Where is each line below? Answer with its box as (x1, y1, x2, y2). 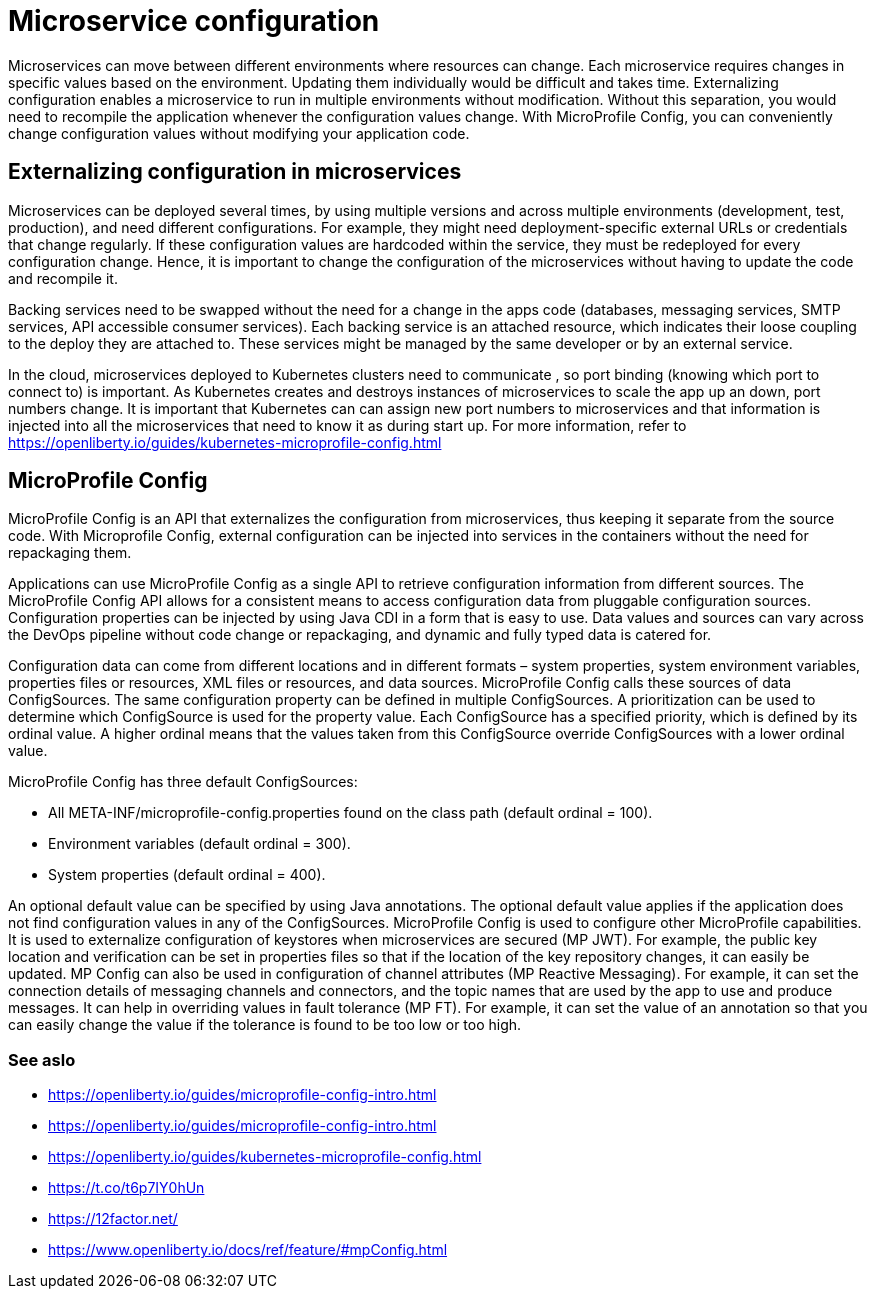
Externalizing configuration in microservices (8, 159, 462, 185)
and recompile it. (8, 269, 118, 287)
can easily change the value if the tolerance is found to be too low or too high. (8, 1016, 522, 1034)
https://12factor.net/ (48, 1210, 178, 1228)
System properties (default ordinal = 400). (48, 866, 326, 884)
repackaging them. (8, 544, 132, 562)
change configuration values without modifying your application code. (8, 124, 470, 142)
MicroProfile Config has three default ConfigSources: (8, 773, 358, 791)
